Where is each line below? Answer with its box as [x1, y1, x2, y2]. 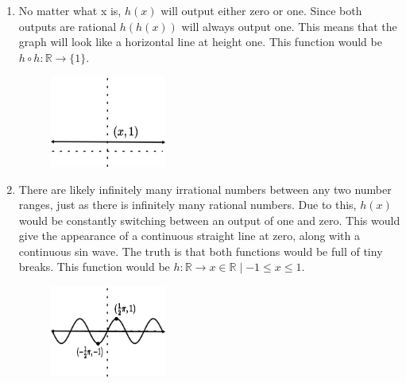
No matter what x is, [18, 2, 122, 18]
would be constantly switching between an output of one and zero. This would [18, 211, 400, 228]
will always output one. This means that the [181, 17, 397, 34]
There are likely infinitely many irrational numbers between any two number [18, 180, 392, 197]
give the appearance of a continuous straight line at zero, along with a [18, 227, 361, 244]
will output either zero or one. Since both [160, 2, 362, 18]
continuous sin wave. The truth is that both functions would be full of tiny [18, 242, 383, 259]
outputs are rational [18, 17, 117, 34]
